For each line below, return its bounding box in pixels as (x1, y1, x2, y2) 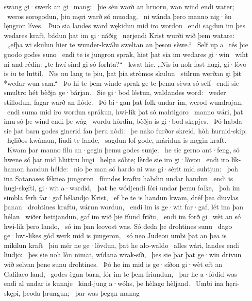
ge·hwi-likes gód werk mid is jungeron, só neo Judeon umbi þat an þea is (4, 230, 227, 241)
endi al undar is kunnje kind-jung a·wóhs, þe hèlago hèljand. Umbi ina (4, 278, 224, 288)
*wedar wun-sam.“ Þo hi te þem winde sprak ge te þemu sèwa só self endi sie (4, 77, 239, 88)
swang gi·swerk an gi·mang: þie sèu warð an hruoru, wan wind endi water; (4, 1, 235, 11)
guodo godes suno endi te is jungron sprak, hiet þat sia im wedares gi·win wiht (4, 49, 249, 59)
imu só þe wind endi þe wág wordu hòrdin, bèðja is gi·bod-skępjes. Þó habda (4, 116, 242, 126)
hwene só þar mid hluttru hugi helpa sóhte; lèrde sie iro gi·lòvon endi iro (4, 154, 229, 164)
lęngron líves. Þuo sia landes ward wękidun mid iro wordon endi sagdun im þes (4, 20, 245, 31)
